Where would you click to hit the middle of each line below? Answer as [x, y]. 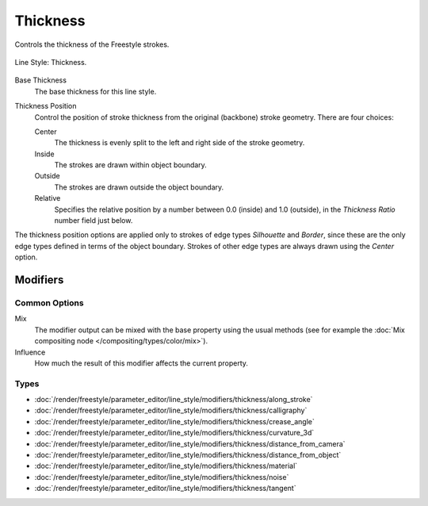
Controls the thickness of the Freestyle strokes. [92, 44]
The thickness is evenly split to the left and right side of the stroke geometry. [180, 143]
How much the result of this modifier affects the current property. [141, 363]
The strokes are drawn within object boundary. [131, 165]
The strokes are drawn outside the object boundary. [139, 187]
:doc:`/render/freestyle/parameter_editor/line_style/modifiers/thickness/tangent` [165, 489]
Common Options [49, 303]
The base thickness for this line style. [96, 91]
